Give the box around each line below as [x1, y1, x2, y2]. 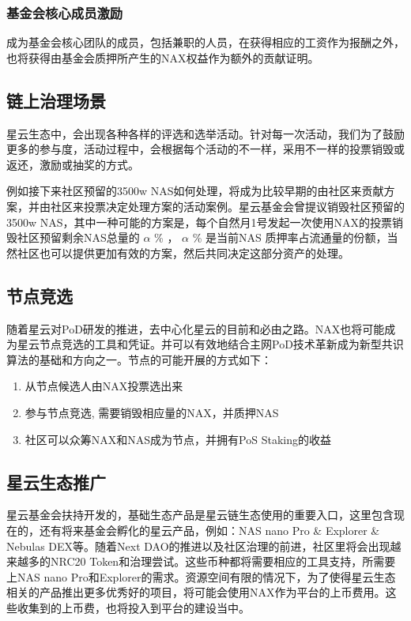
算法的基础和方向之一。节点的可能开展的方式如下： [6, 351, 272, 367]
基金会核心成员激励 [6, 2, 123, 22]
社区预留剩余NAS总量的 [17, 229, 140, 246]
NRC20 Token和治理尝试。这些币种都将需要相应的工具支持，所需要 [50, 553, 396, 570]
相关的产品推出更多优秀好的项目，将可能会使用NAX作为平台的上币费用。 [6, 584, 386, 600]
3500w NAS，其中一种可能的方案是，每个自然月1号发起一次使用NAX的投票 [6, 213, 393, 230]
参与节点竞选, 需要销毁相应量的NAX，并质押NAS [25, 404, 279, 420]
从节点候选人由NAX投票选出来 [25, 378, 183, 394]
